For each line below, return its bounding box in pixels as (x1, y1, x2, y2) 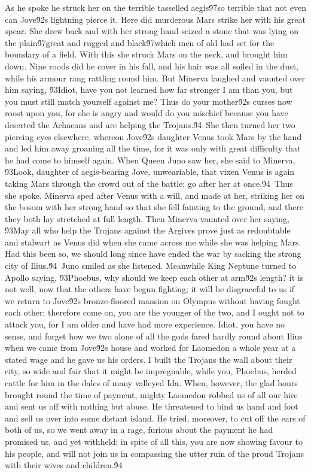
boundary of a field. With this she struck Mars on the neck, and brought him (5, 48, 288, 60)
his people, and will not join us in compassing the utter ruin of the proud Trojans (5, 447, 304, 459)
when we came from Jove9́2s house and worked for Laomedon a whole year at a (5, 341, 296, 354)
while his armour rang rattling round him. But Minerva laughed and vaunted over (5, 71, 306, 84)
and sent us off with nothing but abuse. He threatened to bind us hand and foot (5, 400, 298, 413)
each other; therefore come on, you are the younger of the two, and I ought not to (5, 306, 304, 319)
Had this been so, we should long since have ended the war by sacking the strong (5, 247, 301, 260)
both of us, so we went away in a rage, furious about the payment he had (5, 423, 273, 436)
